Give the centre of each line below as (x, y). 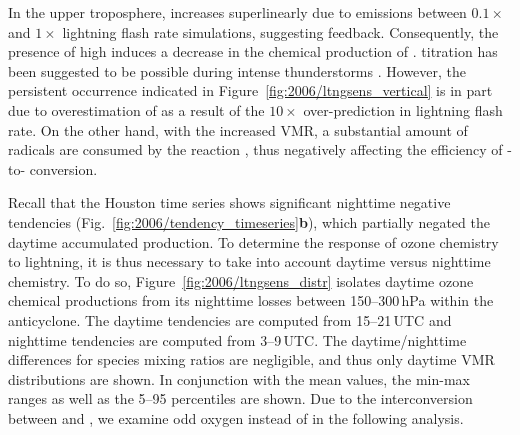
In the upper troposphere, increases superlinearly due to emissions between (237, 12)
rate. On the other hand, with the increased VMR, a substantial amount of (238, 129)
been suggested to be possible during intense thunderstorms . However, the (237, 70)
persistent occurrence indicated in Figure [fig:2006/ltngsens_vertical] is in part (250, 90)
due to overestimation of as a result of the (136, 109)
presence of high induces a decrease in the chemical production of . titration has (253, 51)
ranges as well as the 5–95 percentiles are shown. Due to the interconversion (240, 398)
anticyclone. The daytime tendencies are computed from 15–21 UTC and (230, 319)
